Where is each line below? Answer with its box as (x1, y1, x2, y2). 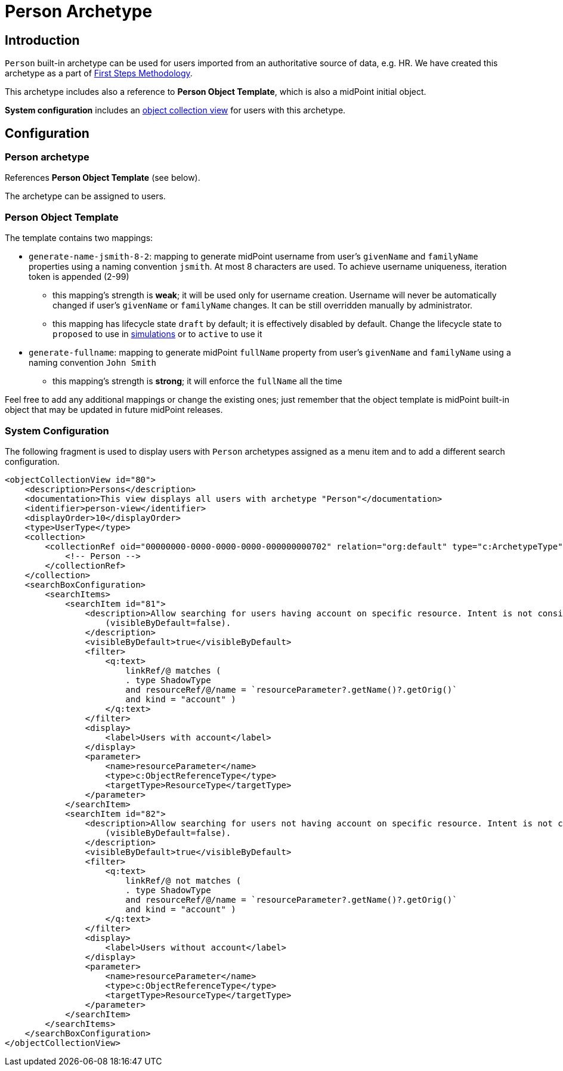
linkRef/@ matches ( (125, 665, 221, 675)
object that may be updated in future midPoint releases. (5, 405, 223, 415)
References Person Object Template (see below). (5, 172, 200, 183)
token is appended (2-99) (29, 271, 129, 282)
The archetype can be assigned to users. (5, 191, 166, 202)
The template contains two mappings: (5, 233, 153, 243)
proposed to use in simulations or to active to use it (52, 329, 262, 339)
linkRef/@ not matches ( (125, 875, 242, 885)
